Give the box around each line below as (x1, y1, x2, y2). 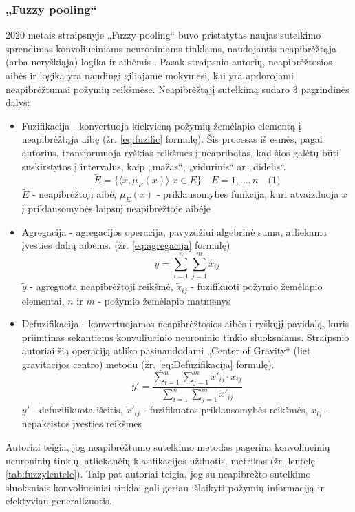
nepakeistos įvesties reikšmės (21, 416, 142, 431)
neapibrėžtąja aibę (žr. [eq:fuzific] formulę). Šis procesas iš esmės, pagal (21, 132, 323, 146)
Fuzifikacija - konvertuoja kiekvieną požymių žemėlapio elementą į (21, 118, 301, 132)
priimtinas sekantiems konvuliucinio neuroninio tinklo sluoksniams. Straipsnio (21, 329, 349, 344)
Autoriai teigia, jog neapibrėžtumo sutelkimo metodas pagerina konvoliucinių (6, 440, 330, 454)
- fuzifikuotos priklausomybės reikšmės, (143, 402, 308, 416)
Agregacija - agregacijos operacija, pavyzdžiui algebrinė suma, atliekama (21, 224, 327, 238)
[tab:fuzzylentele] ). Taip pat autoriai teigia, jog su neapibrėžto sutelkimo (6, 467, 311, 481)
